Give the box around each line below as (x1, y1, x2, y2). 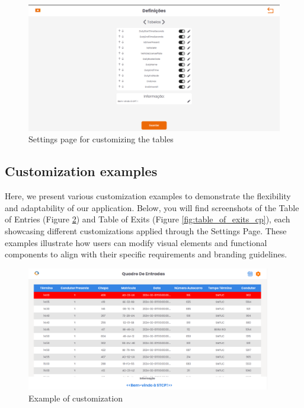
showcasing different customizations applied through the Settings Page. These (5, 225, 287, 237)
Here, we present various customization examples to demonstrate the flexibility (5, 190, 291, 202)
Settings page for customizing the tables (28, 133, 174, 145)
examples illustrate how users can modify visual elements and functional (5, 236, 267, 248)
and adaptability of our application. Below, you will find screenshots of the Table (5, 201, 299, 213)
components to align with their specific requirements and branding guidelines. (5, 248, 287, 260)
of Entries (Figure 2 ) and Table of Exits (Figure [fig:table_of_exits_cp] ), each (5, 213, 290, 225)
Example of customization (28, 391, 123, 404)
